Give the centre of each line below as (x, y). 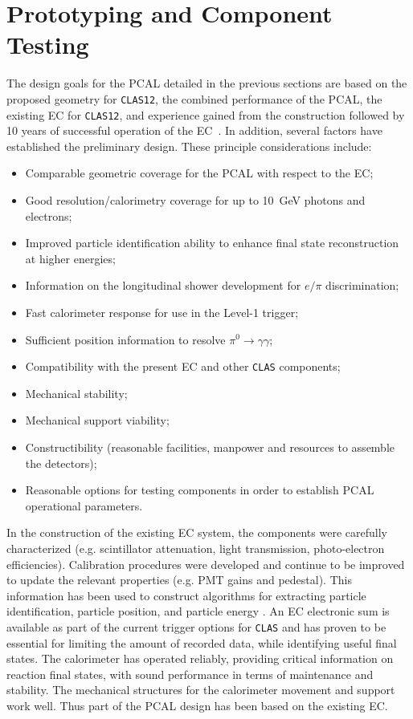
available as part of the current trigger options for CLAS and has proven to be (196, 626)
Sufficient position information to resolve (125, 339)
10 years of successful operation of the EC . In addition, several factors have (194, 130)
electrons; (49, 215)
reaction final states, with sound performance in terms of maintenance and (190, 674)
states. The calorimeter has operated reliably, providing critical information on (200, 658)
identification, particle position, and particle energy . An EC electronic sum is (198, 611)
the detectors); (61, 463)
